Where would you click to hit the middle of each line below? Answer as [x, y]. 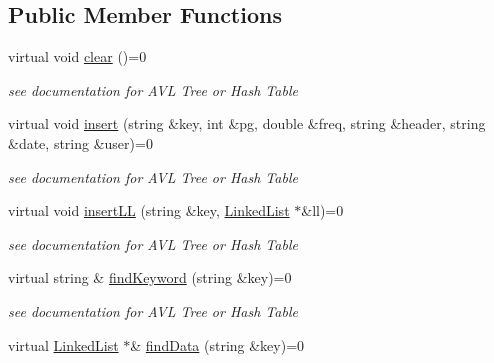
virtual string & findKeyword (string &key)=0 [150, 277]
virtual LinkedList [63, 344]
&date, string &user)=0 [80, 142]
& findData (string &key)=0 [217, 344]
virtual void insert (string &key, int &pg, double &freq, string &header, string [247, 123]
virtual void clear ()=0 [77, 56]
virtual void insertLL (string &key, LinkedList [149, 210]
